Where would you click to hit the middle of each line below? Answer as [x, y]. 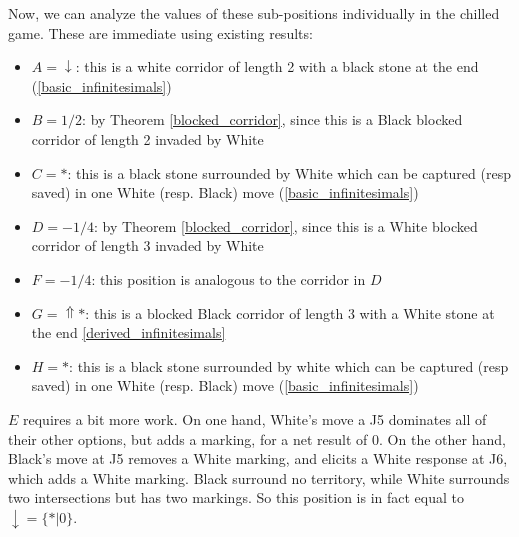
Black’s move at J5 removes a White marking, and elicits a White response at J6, [258, 458]
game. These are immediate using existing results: [160, 32]
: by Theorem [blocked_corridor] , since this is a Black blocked [272, 119]
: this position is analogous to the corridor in [228, 278]
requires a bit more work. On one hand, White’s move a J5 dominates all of [255, 418]
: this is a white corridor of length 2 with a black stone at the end [277, 66]
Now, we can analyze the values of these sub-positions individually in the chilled [254, 13]
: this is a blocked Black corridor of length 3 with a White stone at [290, 312]
